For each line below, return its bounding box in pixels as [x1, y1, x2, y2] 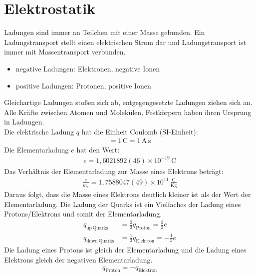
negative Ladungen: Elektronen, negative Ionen [15, 63, 160, 73]
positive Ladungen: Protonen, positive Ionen [15, 80, 151, 90]
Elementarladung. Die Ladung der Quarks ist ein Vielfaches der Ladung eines [4, 198, 241, 209]
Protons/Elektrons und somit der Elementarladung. [4, 208, 162, 219]
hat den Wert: [76, 144, 120, 154]
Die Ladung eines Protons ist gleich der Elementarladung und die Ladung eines [4, 244, 247, 255]
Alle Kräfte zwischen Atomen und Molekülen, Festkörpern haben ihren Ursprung [4, 106, 252, 117]
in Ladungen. [4, 116, 44, 127]
